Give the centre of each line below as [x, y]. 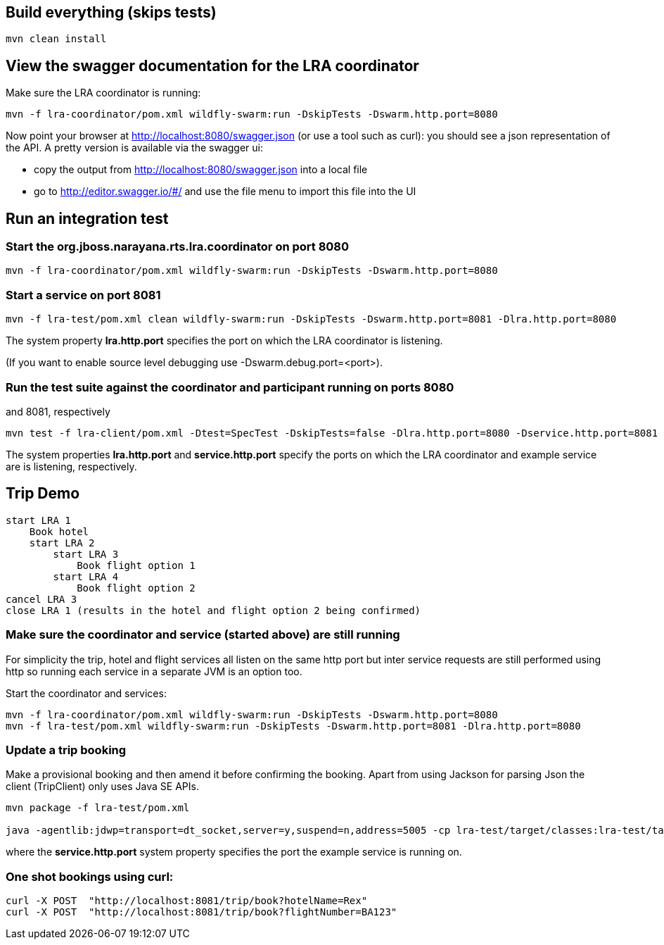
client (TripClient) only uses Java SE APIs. [102, 787]
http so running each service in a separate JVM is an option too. [154, 671]
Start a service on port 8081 [83, 295]
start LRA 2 [62, 543]
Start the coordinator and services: [86, 693]
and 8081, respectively [58, 411]
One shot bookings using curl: [90, 876]
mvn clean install [56, 39]
